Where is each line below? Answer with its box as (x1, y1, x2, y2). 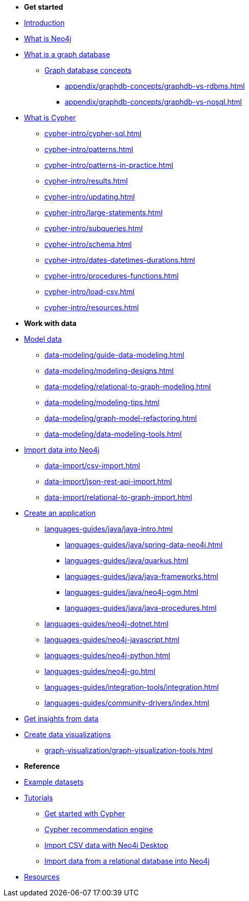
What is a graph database (24, 50, 110, 59)
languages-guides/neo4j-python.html (44, 651, 170, 660)
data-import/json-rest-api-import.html (44, 477, 172, 486)
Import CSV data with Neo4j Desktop (44, 841, 168, 849)
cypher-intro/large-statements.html (44, 208, 163, 217)
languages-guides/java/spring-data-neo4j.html (65, 540, 223, 549)
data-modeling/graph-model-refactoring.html (44, 414, 197, 422)
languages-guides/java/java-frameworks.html (65, 572, 218, 581)
